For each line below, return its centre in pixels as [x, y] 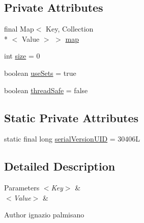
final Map [19, 29]
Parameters [22, 188]
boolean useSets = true [40, 73]
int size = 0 [22, 56]
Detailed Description [60, 166]
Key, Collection [70, 29]
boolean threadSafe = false [46, 90]
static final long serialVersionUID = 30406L [72, 139]
